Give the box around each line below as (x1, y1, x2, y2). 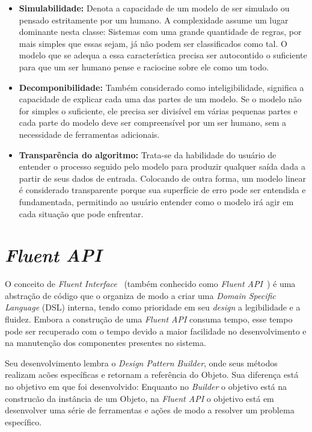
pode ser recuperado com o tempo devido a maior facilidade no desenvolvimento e (5, 324, 307, 337)
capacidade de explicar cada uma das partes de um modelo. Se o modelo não (19, 93, 302, 105)
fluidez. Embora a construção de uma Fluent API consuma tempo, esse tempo (5, 313, 293, 325)
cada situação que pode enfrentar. (19, 207, 144, 220)
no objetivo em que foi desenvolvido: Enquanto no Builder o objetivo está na (5, 380, 287, 392)
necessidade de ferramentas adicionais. (19, 128, 160, 140)
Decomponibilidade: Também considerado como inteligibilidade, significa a (19, 81, 304, 93)
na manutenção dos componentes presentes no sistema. (5, 336, 206, 349)
